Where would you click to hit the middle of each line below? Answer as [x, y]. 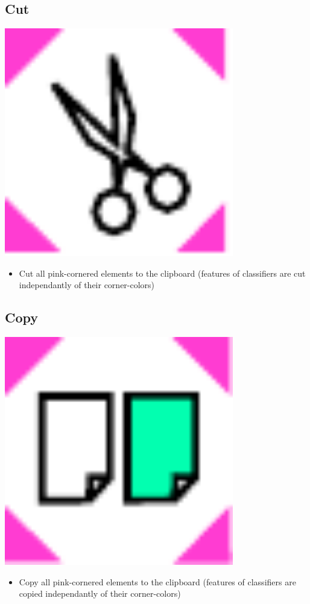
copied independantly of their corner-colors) [100, 593]
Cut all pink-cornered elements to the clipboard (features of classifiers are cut [162, 273]
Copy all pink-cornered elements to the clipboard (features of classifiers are [157, 581]
